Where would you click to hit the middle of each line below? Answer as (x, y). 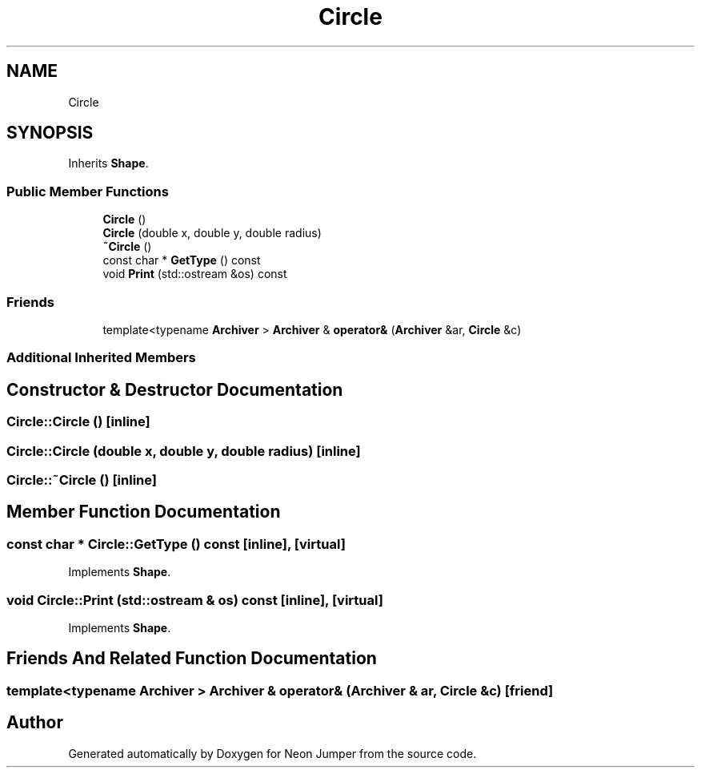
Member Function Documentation (144, 512)
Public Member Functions (88, 191)
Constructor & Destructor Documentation (175, 389)
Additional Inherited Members (101, 358)
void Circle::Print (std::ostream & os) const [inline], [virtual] (195, 600)
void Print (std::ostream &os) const (195, 274)
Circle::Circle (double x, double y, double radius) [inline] (184, 451)
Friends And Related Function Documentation (192, 659)
